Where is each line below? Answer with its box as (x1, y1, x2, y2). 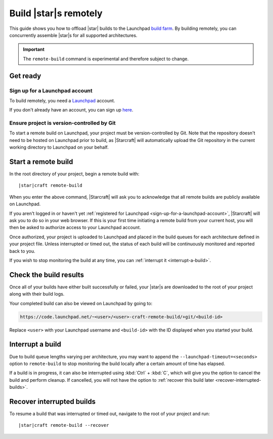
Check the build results (9, 270, 84, 279)
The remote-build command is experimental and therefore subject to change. (23, 56, 189, 62)
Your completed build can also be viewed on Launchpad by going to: (9, 300, 153, 306)
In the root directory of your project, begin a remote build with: (9, 171, 140, 177)
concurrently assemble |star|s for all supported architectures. (9, 32, 138, 38)
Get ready (9, 71, 41, 80)
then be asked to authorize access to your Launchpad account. (9, 225, 141, 231)
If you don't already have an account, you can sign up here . (9, 107, 133, 113)
